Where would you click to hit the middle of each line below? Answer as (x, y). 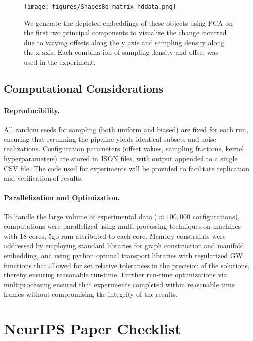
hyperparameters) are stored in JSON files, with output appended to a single (121, 158)
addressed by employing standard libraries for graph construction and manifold (124, 245)
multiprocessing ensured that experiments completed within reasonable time (120, 284)
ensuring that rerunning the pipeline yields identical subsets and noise (110, 139)
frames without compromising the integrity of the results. (91, 294)
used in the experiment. (60, 62)
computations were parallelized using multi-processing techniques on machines (123, 226)
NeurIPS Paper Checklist (93, 328)
